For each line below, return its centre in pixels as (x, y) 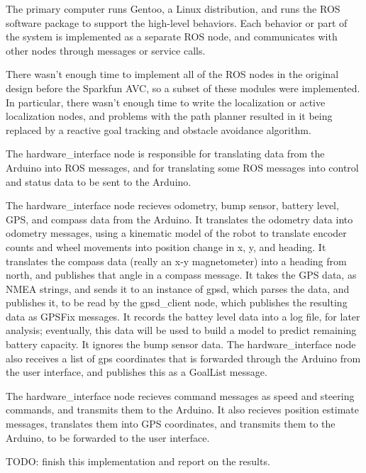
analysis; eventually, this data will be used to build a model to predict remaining (181, 330)
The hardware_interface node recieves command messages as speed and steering (180, 395)
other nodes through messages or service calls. (106, 50)
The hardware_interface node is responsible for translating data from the (165, 154)
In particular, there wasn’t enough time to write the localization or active (166, 102)
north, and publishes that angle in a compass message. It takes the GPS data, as (181, 275)
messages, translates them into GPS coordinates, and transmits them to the (171, 424)
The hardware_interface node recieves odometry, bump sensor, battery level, (172, 205)
